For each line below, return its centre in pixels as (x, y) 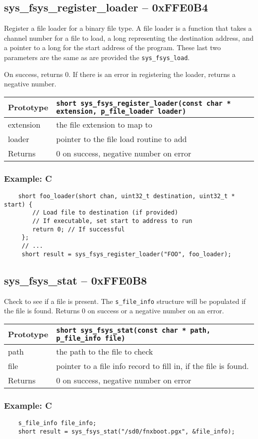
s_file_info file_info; (57, 423)
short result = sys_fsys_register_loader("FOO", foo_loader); (127, 254)
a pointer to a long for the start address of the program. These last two (112, 47)
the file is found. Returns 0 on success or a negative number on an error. (114, 311)
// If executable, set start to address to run (112, 221)
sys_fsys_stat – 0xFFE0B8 (76, 280)
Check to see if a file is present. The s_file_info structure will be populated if (125, 301)
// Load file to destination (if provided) (105, 213)
